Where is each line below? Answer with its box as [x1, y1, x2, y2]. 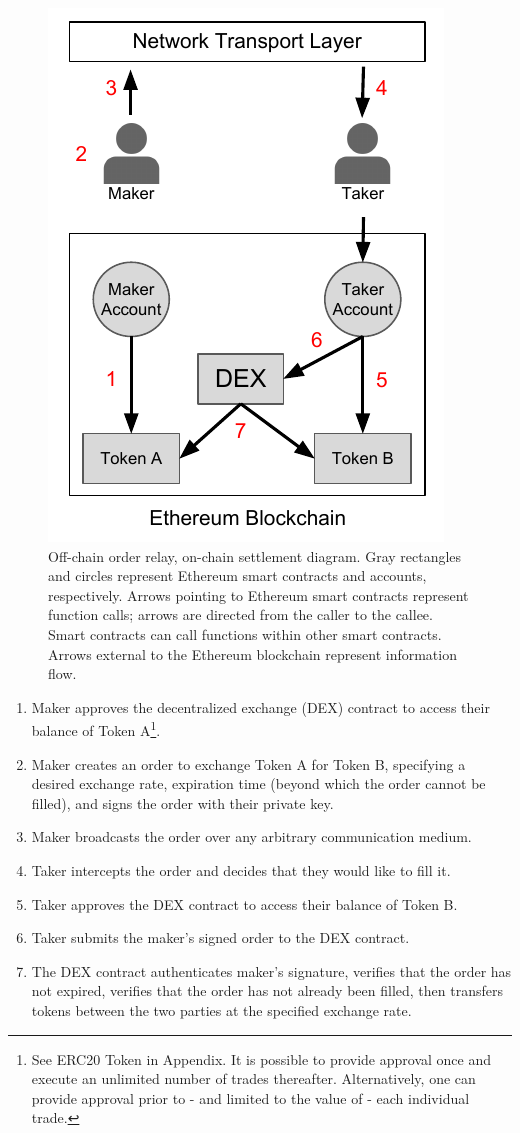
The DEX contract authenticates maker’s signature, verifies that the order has [31, 960, 512, 981]
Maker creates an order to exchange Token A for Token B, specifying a [31, 753, 466, 774]
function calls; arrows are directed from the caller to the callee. [48, 604, 433, 625]
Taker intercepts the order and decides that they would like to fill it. [31, 859, 451, 880]
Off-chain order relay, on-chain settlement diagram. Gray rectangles [48, 545, 462, 566]
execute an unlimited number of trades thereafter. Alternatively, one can [31, 1068, 476, 1089]
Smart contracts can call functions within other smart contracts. [48, 623, 442, 644]
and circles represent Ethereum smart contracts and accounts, [48, 565, 427, 586]
